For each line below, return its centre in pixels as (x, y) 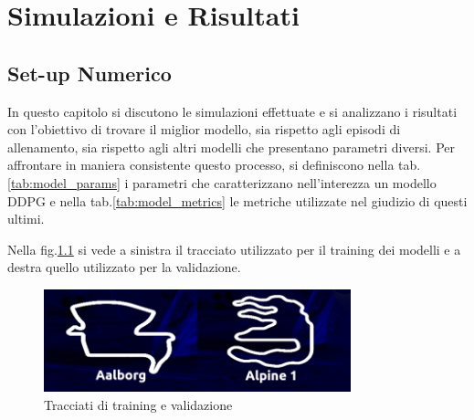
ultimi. (26, 219)
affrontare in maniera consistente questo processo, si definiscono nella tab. (214, 165)
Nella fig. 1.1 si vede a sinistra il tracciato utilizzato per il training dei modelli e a (234, 249)
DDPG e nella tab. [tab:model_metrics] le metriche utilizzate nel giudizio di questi (237, 200)
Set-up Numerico (90, 73)
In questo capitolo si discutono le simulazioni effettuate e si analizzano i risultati (232, 111)
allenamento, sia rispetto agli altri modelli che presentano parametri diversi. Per (231, 147)
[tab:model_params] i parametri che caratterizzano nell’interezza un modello (222, 182)
